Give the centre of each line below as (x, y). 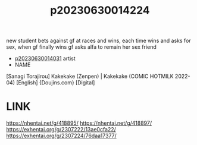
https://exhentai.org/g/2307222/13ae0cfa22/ (61, 130)
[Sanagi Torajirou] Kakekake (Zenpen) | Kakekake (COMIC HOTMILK (90, 76)
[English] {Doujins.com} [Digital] (55, 83)
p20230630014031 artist (45, 59)
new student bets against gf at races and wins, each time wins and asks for (99, 41)
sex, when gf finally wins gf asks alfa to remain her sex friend (81, 47)
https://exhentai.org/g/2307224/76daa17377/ (62, 136)
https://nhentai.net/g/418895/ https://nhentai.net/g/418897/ (79, 123)
